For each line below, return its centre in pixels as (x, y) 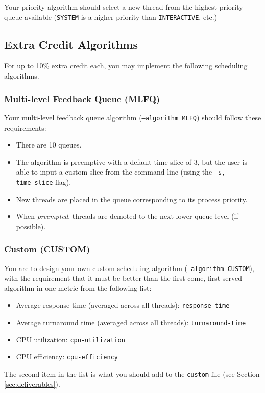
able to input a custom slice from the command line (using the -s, (121, 172)
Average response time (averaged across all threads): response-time (123, 305)
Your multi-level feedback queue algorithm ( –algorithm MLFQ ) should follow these (133, 117)
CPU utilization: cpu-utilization (70, 339)
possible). (31, 226)
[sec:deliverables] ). (32, 384)
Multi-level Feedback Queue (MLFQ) (82, 98)
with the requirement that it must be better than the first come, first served (123, 278)
